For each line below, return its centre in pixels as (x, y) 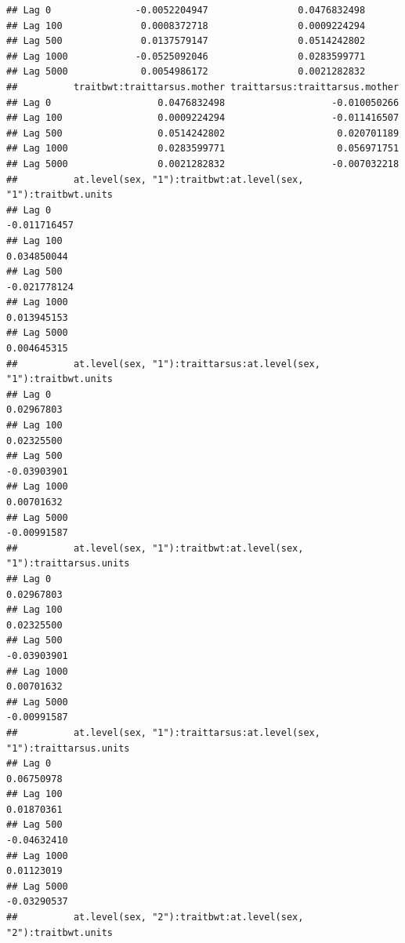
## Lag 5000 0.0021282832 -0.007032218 (203, 164)
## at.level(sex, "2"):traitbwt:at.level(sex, (155, 918)
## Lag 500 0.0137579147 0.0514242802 (186, 41)
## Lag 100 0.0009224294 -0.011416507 (203, 118)
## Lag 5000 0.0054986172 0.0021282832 (186, 72)
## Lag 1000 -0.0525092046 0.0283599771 (186, 56)
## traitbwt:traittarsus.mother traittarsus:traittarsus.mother (203, 87)
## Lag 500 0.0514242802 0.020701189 (203, 133)
